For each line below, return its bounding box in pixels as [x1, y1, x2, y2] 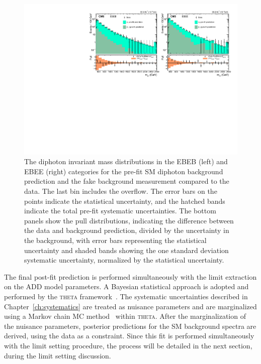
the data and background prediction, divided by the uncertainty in [24, 225, 229, 235]
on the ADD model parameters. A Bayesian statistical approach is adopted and [4, 281, 249, 292]
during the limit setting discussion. [4, 350, 111, 360]
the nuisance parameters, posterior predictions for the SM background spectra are [4, 320, 256, 331]
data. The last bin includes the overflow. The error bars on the [24, 186, 217, 196]
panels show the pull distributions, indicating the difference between [24, 215, 234, 225]
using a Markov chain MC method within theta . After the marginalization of [4, 311, 246, 321]
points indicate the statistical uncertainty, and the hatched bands [24, 195, 225, 206]
